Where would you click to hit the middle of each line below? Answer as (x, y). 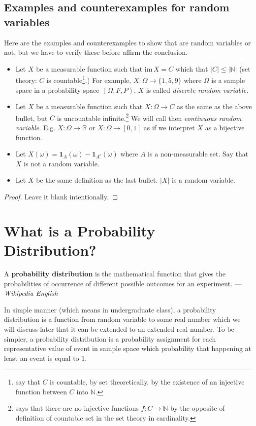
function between (41, 391)
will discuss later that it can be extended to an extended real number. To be (119, 329)
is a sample (228, 80)
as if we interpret (169, 128)
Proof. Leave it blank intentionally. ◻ (61, 197)
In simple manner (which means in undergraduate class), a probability (110, 309)
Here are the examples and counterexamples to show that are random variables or (128, 42)
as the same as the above (214, 106)
